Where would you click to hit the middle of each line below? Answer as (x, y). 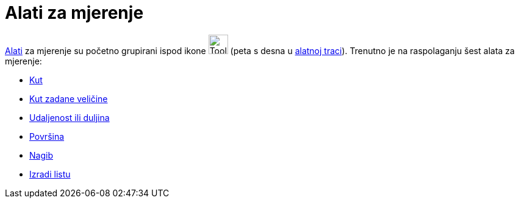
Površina (47, 136)
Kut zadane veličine (69, 98)
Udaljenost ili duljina (70, 117)
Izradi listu (50, 174)
